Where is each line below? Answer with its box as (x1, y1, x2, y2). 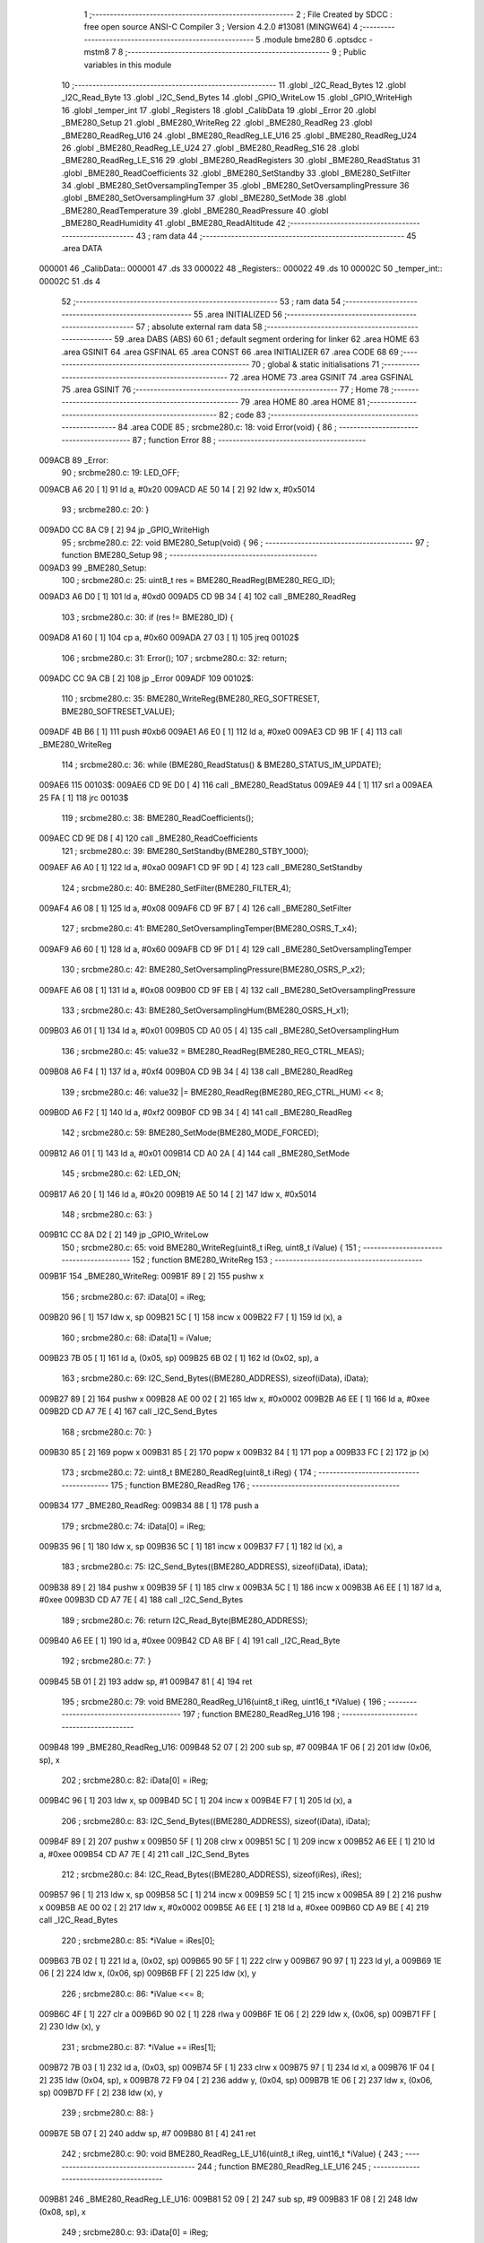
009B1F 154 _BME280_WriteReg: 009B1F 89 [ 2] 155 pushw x (39, 1270, 264, 1282)
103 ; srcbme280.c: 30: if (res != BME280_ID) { (61, 611, 234, 623)
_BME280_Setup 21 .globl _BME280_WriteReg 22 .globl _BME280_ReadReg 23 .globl (61, 118, 373, 128)
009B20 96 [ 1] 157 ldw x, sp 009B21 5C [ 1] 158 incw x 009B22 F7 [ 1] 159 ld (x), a (39, 1312, 342, 1322)
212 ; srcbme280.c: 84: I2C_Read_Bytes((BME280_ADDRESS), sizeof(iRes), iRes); (61, 1869, 362, 1880)
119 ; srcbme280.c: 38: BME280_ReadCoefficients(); (61, 813, 255, 824)
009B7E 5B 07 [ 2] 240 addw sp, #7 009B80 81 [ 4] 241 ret (39, 2127, 256, 2139)
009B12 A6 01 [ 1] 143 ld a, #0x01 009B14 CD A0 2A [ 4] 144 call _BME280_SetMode (39, 1148, 350, 1158)
